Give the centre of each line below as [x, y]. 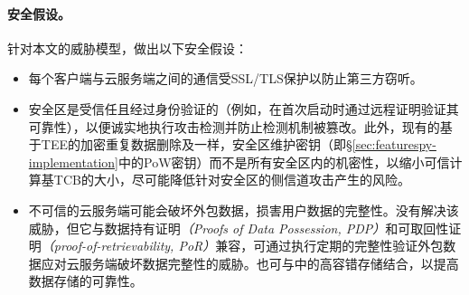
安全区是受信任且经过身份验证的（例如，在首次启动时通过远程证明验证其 [244, 108]
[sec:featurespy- [394, 144]
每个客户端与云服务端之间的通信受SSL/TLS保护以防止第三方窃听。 [225, 78]
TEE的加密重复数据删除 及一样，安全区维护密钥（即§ [197, 144]
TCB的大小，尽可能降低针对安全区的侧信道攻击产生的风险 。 [232, 180]
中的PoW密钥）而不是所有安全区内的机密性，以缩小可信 [284, 162]
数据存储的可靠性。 [85, 281]
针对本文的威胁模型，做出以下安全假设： [127, 48]
